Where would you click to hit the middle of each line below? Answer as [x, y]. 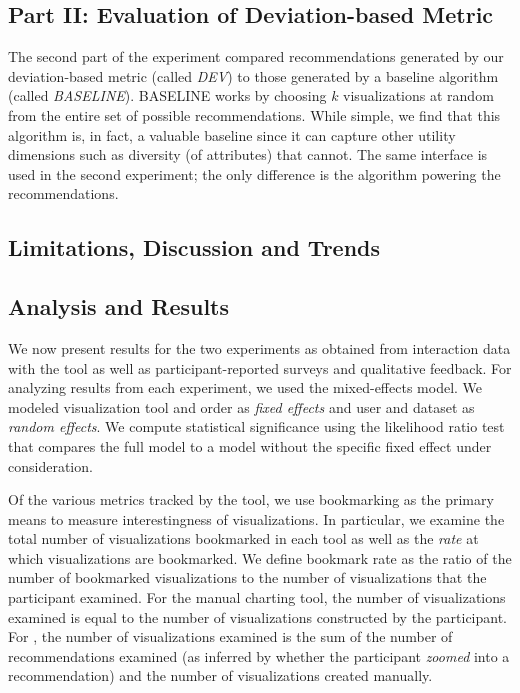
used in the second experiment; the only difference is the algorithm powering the [254, 173]
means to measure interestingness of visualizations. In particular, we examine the [256, 518]
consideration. [50, 465]
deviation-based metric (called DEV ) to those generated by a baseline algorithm [253, 75]
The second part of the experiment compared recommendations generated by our [256, 56]
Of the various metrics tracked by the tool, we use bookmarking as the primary [251, 499]
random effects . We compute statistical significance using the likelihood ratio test [256, 426]
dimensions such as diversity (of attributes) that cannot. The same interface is [248, 154]
